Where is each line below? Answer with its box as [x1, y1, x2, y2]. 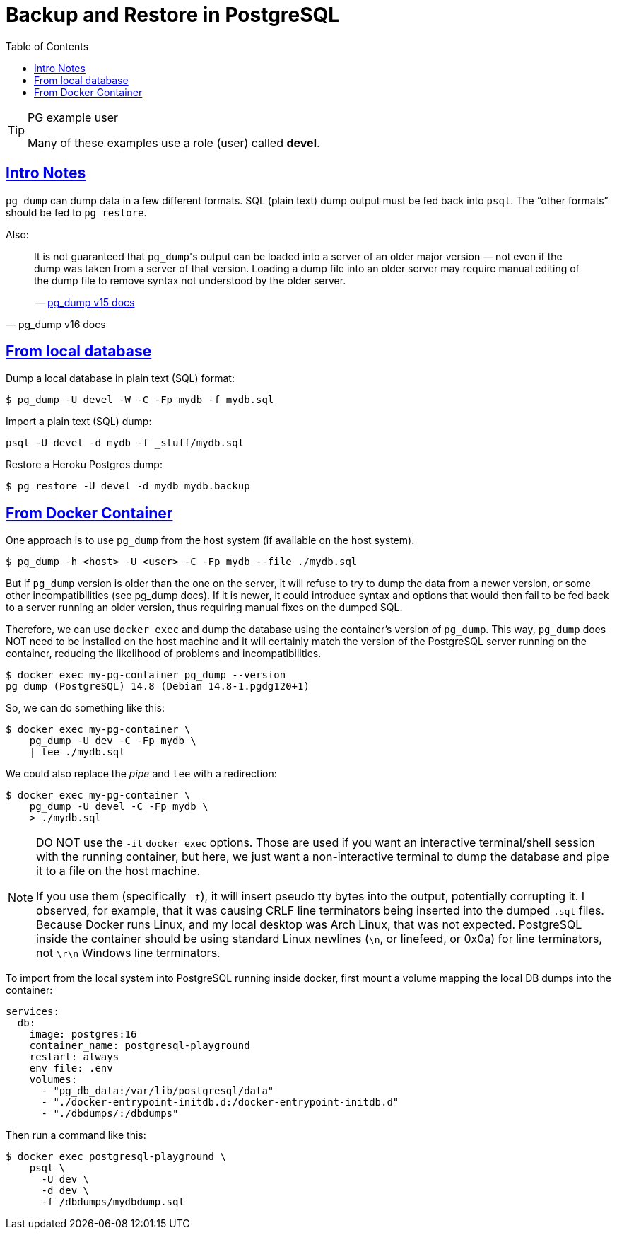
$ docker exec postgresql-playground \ [6, 1151, 226, 1163]
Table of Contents [6, 40, 89, 52]
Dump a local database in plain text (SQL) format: [6, 372, 235, 385]
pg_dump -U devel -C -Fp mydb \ [29, 801, 208, 813]
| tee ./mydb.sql [29, 746, 125, 758]
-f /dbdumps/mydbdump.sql [41, 1196, 184, 1208]
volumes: [29, 1074, 78, 1086]
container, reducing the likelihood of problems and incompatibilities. [6, 647, 322, 660]
